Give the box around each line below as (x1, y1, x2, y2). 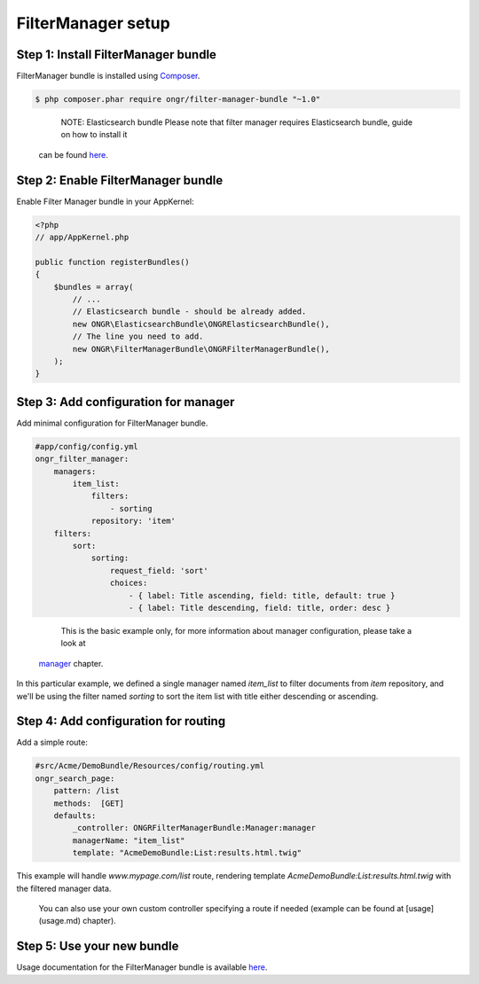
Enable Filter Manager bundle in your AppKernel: (16, 196, 194, 207)
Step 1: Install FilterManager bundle (16, 47, 217, 62)
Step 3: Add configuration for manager (16, 394, 235, 410)
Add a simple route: (16, 737, 88, 748)
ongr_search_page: (35, 773, 115, 784)
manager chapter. (38, 658, 104, 668)
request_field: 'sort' (109, 566, 208, 575)
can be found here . (38, 149, 108, 160)
